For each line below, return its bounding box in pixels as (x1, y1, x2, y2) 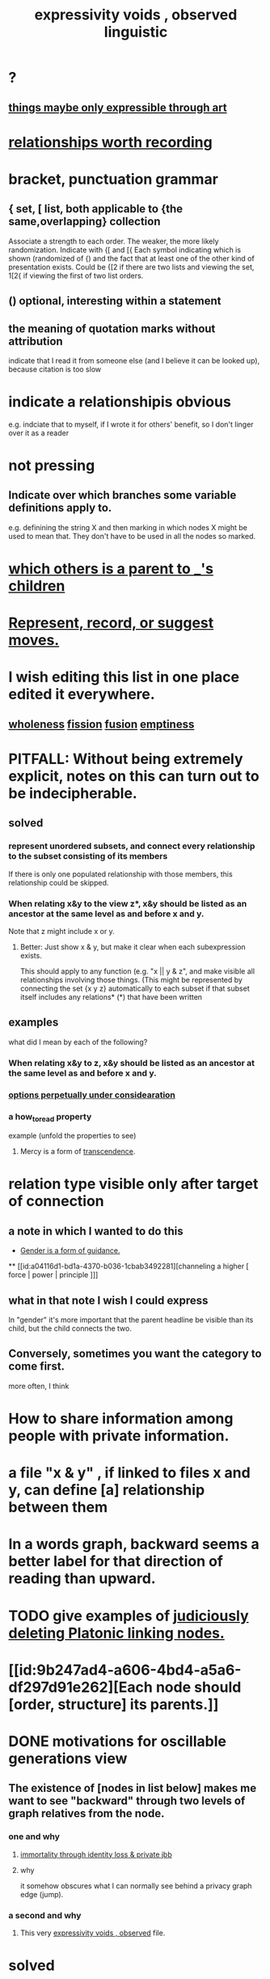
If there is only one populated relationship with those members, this (8, 868, 233, 879)
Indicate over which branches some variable (8, 488, 237, 503)
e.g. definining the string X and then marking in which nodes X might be (8, 522, 248, 532)
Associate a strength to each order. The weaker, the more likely (8, 236, 220, 246)
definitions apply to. (8, 501, 112, 515)
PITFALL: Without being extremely (8, 750, 244, 768)
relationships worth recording (8, 133, 213, 151)
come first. (8, 1360, 65, 1374)
